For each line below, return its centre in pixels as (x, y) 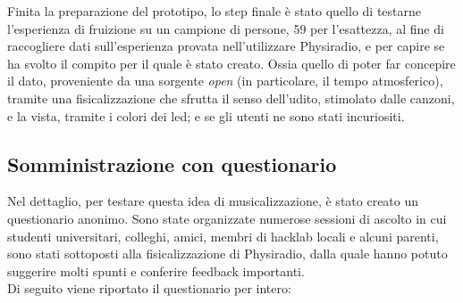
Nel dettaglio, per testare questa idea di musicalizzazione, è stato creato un (213, 201)
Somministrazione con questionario (172, 164)
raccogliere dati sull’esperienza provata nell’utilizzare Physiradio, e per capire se (226, 46)
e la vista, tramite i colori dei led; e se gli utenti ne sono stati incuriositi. (206, 115)
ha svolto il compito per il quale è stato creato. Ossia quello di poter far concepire (231, 63)
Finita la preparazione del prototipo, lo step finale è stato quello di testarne (214, 11)
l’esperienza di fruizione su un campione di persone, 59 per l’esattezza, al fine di (226, 28)
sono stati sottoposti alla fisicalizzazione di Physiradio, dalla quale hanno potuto (227, 254)
